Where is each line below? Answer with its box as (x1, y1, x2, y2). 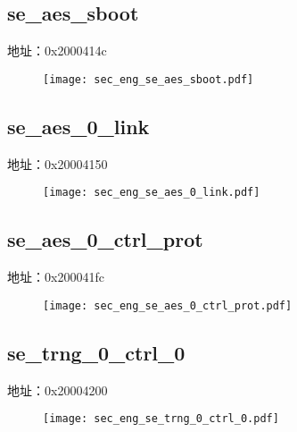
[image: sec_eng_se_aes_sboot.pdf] (43, 72, 254, 86)
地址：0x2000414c (7, 41, 107, 60)
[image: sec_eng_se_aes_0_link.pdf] (43, 186, 260, 199)
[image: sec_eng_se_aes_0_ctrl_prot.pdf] (43, 299, 293, 312)
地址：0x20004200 (7, 380, 108, 399)
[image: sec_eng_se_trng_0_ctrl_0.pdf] (43, 412, 279, 426)
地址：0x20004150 (7, 154, 108, 173)
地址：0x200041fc (7, 267, 104, 286)
